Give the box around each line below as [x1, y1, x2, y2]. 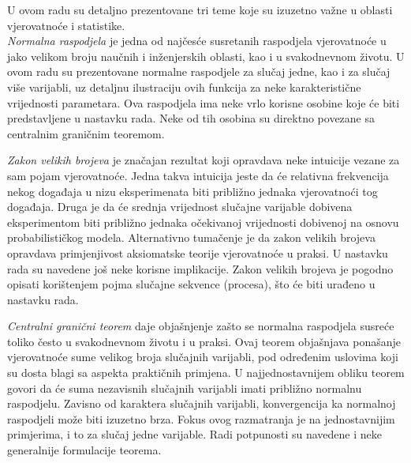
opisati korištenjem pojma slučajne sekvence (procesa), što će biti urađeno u [7, 276, 376, 292]
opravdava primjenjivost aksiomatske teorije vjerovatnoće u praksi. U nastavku [7, 244, 388, 261]
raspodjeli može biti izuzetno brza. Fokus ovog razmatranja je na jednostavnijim [7, 410, 395, 427]
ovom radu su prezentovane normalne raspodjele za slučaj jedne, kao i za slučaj [7, 63, 390, 80]
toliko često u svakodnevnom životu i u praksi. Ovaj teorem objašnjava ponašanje [7, 333, 402, 349]
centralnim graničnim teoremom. [7, 125, 165, 141]
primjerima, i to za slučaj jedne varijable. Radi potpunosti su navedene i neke [7, 426, 383, 442]
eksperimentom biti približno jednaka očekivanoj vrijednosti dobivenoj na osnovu [7, 213, 399, 230]
